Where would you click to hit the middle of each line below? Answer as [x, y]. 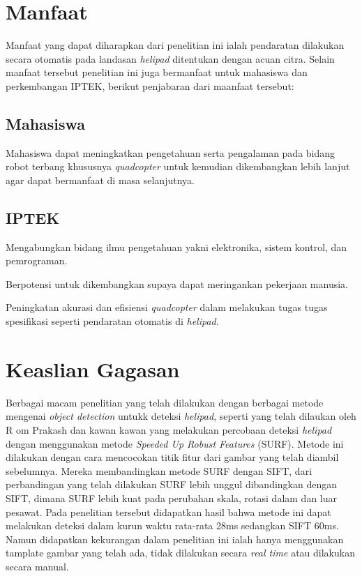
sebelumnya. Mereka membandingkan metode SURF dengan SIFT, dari [159, 470]
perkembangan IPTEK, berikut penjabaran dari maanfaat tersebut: [150, 85]
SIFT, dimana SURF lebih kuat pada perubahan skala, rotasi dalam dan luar [171, 498]
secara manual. [37, 566]
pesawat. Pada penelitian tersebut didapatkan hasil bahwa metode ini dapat [168, 511]
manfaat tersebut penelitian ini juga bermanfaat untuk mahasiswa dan [157, 72]
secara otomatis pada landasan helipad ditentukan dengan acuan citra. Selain [170, 58]
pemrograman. [37, 260]
